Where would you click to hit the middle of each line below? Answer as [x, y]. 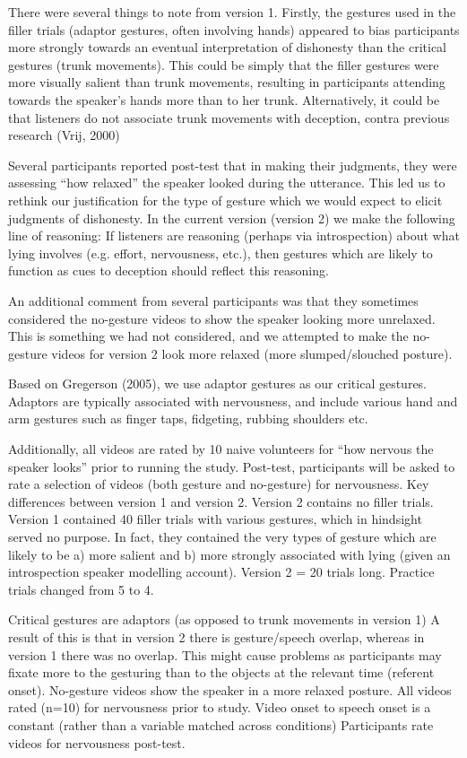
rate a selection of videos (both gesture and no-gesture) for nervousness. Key [219, 484]
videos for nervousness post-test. [97, 742]
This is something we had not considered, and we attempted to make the [208, 336]
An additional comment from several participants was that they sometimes [213, 300]
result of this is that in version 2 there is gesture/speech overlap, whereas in [216, 637]
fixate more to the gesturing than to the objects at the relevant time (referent [221, 672]
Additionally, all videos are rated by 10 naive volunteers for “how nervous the [221, 449]
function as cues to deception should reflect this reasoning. [169, 270]
